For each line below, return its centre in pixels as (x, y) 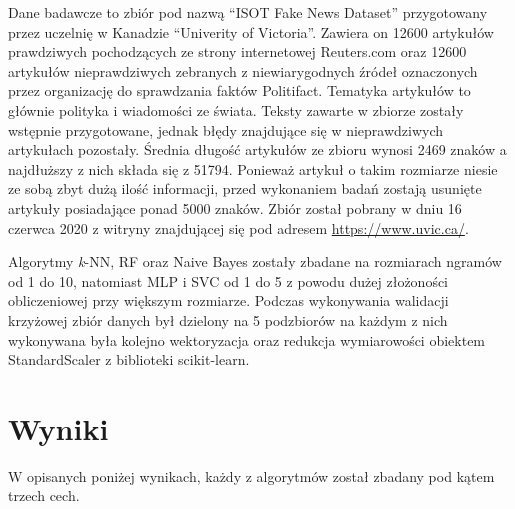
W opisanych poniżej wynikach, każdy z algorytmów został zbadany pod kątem (251, 475)
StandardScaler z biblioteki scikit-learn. (129, 359)
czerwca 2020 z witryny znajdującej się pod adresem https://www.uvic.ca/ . (238, 227)
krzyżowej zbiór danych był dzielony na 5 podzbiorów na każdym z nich (228, 319)
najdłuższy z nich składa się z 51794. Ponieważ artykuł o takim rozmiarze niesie (253, 168)
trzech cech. (44, 495)
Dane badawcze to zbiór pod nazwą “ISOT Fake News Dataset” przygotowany (248, 12)
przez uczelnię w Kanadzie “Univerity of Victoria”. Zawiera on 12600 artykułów (251, 31)
